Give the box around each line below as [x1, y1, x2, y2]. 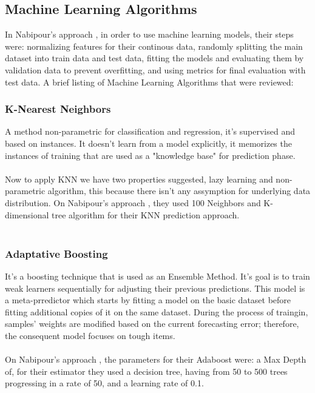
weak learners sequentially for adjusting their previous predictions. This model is [5, 281, 305, 294]
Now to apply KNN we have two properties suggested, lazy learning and [5, 172, 273, 185]
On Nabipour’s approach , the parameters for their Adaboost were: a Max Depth [5, 353, 307, 366]
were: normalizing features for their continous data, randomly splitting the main [5, 39, 303, 52]
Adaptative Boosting [5, 246, 108, 261]
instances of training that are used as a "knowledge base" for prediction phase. [5, 149, 296, 161]
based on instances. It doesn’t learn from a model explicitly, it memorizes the [5, 136, 292, 149]
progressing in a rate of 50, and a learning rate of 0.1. [5, 377, 204, 389]
